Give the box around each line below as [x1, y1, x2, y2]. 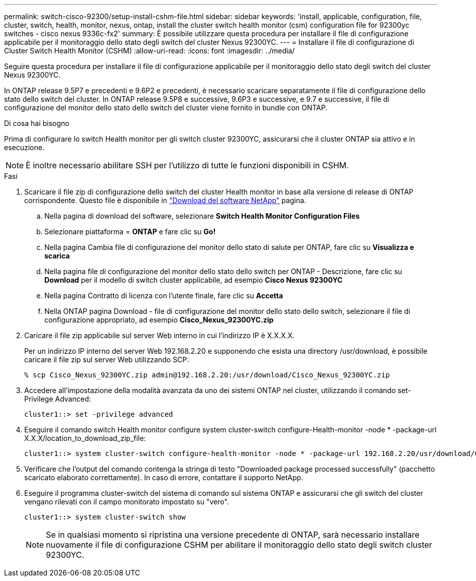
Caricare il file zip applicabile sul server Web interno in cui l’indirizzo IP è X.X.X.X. [24, 331, 295, 340]
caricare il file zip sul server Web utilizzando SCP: [24, 355, 189, 364]
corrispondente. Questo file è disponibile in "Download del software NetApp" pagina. [24, 196, 307, 205]
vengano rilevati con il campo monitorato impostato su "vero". [24, 497, 229, 506]
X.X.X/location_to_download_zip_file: [24, 434, 146, 442]
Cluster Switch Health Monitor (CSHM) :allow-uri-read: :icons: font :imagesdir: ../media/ [4, 46, 295, 55]
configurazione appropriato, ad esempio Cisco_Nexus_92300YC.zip [44, 315, 274, 324]
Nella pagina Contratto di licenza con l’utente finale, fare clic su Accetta [44, 291, 283, 300]
